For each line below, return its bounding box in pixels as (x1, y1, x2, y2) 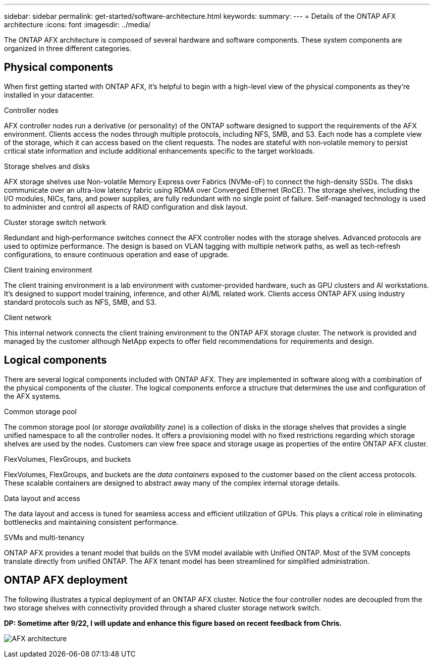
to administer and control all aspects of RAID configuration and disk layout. (4, 202, 248, 211)
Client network (4, 313, 52, 322)
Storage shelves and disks (4, 162, 90, 170)
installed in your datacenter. (4, 90, 95, 99)
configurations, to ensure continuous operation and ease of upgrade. (4, 250, 229, 259)
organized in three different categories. (4, 44, 131, 53)
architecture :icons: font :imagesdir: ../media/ (4, 20, 151, 29)
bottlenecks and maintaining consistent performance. (4, 517, 178, 526)
